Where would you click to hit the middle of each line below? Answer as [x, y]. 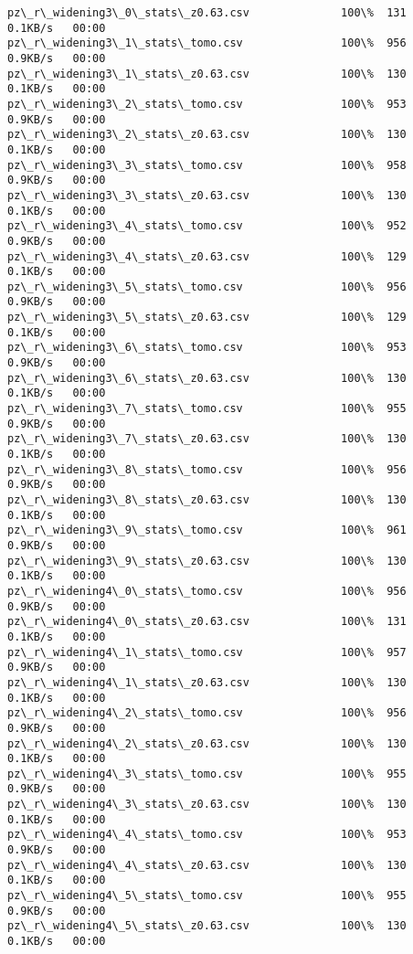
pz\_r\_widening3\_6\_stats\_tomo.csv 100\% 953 [207, 348]
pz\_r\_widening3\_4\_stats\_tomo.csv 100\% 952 [207, 226]
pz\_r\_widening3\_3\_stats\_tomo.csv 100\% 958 [207, 165]
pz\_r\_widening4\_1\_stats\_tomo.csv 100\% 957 [207, 652]
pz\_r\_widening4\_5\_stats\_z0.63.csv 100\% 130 [207, 926]
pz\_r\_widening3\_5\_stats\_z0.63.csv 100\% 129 [207, 318]
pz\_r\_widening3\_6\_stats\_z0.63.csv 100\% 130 [207, 378]
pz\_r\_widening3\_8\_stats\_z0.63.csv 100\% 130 [207, 500]
